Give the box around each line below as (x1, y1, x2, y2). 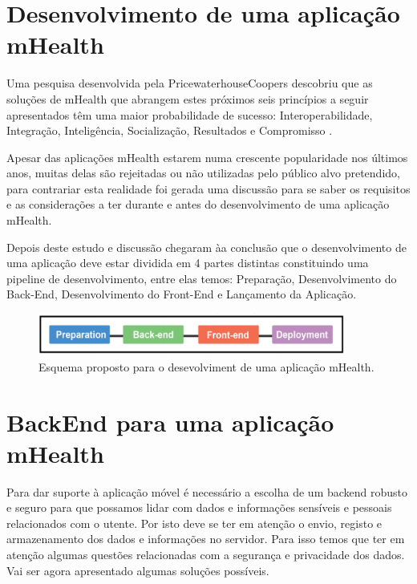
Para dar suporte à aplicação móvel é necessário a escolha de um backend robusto (6, 483, 408, 500)
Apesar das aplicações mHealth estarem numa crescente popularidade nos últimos (6, 148, 408, 165)
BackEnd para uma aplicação (6, 405, 334, 438)
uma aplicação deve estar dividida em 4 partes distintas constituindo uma (6, 254, 369, 271)
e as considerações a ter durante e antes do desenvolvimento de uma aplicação (6, 196, 390, 213)
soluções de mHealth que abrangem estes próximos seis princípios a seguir (6, 90, 369, 107)
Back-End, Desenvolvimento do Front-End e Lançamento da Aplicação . (6, 286, 357, 302)
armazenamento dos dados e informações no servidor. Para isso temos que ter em (6, 530, 405, 547)
